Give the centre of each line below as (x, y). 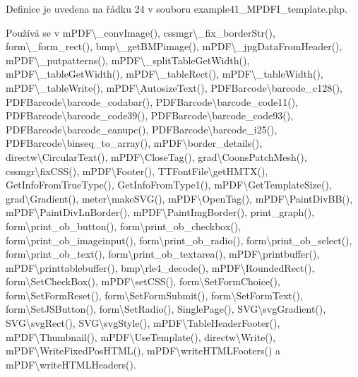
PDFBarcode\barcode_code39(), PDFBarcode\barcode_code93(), (149, 115)
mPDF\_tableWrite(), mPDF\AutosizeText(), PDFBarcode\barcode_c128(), (174, 87)
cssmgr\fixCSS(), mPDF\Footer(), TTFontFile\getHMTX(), (137, 170)
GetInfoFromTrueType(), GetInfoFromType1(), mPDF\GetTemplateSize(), (169, 185)
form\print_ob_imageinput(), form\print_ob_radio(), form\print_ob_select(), (179, 240)
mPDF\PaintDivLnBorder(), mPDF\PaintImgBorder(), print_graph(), (160, 212)
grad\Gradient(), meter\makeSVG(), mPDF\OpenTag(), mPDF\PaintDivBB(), (179, 198)
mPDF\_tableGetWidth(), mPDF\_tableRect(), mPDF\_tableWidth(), (165, 74)
